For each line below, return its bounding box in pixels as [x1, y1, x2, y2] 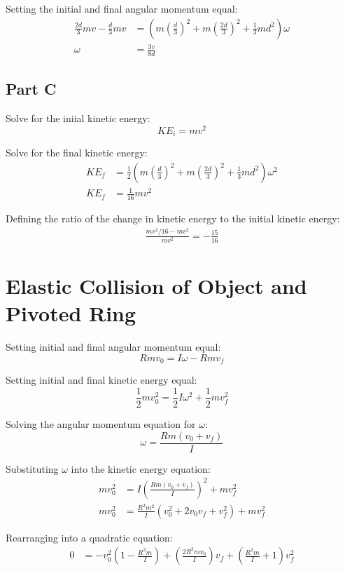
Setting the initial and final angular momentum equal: [6, 1, 238, 15]
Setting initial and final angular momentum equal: [6, 340, 221, 354]
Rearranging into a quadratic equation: [6, 530, 173, 544]
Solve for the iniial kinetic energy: [6, 111, 150, 126]
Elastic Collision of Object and [6, 271, 307, 300]
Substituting [6, 461, 59, 476]
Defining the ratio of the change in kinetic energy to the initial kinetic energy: [6, 211, 340, 226]
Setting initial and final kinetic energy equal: [6, 372, 197, 387]
